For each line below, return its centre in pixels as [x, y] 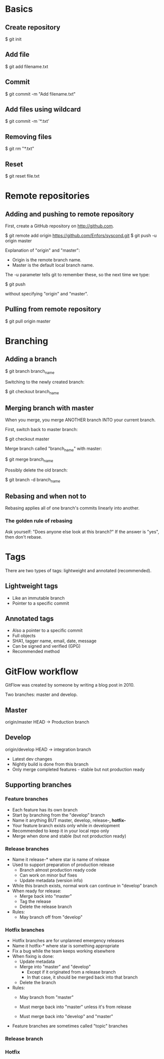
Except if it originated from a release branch [71, 972]
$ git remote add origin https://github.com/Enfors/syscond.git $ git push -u [81, 236]
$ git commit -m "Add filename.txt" [41, 94]
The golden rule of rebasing [39, 521]
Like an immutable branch [38, 598]
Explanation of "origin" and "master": [42, 251]
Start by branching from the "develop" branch [59, 815]
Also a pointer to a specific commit [47, 630]
